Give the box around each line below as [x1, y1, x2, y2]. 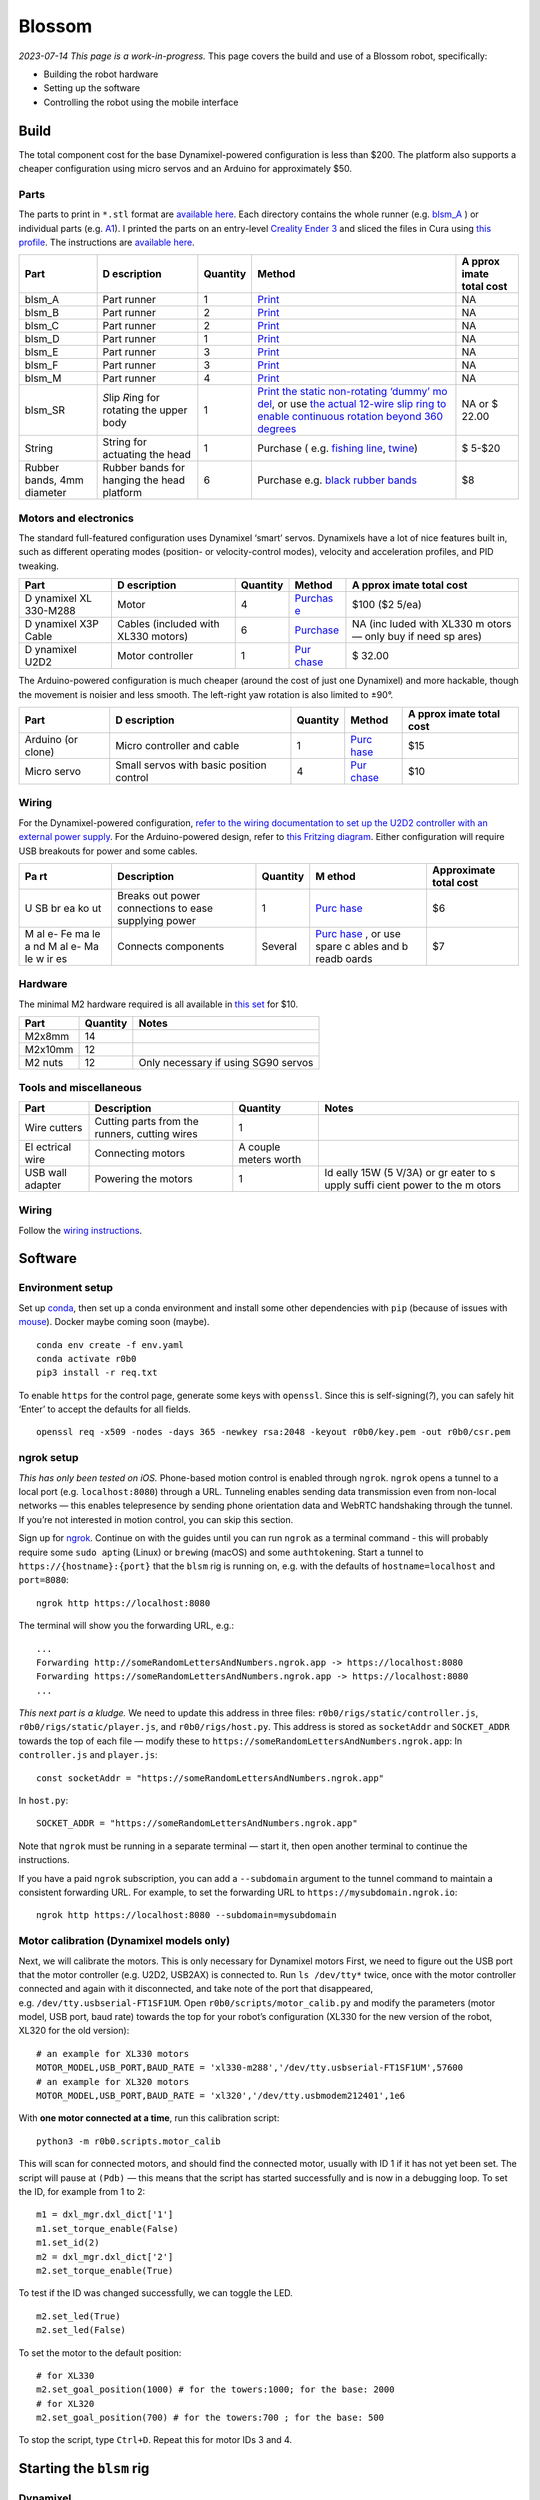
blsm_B [24, 306, 60, 320]
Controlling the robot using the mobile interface [43, 96, 239, 108]
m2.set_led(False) [36, 2325, 127, 2336]
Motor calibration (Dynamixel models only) [18, 1934, 231, 1948]
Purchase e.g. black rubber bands [257, 473, 417, 487]
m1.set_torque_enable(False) [36, 2223, 179, 2234]
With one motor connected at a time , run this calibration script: [18, 2112, 280, 2124]
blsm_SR [24, 403, 65, 417]
